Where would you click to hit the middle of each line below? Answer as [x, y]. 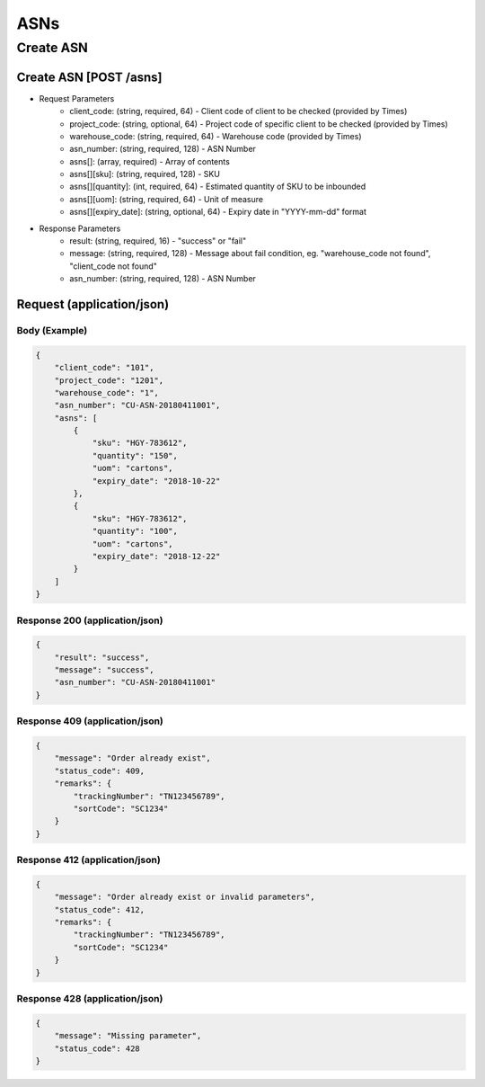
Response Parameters [80, 228]
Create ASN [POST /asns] [89, 77]
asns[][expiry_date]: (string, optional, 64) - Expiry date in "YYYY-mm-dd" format [218, 212]
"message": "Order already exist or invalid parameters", [185, 897]
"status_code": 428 [97, 1048]
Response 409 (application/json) [90, 721]
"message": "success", [104, 670]
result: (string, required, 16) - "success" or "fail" [158, 241]
